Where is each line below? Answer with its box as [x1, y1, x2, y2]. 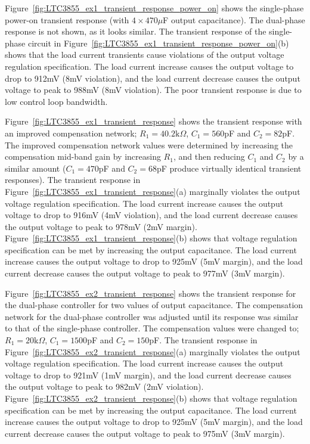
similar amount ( [5, 162, 66, 174]
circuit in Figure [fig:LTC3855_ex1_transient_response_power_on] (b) [27, 36, 289, 49]
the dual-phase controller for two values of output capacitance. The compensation [5, 299, 303, 311]
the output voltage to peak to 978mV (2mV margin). [5, 220, 197, 232]
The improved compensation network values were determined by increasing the [5, 138, 293, 151]
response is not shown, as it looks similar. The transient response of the [5, 25, 266, 38]
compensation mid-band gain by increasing [5, 150, 161, 163]
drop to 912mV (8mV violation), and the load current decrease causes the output [5, 72, 300, 84]
